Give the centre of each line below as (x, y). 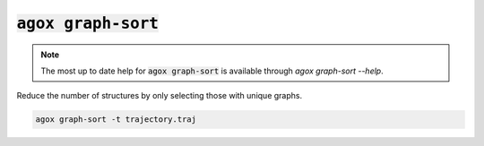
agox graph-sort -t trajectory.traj (116, 120)
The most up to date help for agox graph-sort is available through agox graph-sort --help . (212, 71)
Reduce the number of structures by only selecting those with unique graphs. (160, 96)
